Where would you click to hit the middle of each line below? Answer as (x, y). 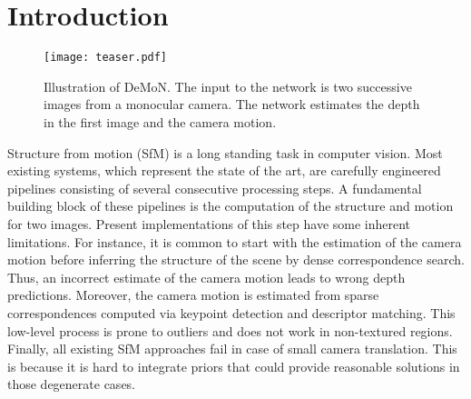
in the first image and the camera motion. (160, 121)
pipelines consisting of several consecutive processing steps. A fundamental (215, 188)
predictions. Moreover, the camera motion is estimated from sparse (193, 295)
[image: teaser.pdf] (106, 58)
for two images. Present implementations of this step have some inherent (209, 223)
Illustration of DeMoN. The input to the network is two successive (228, 86)
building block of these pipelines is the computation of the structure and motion (231, 206)
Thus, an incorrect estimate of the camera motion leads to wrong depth (206, 277)
